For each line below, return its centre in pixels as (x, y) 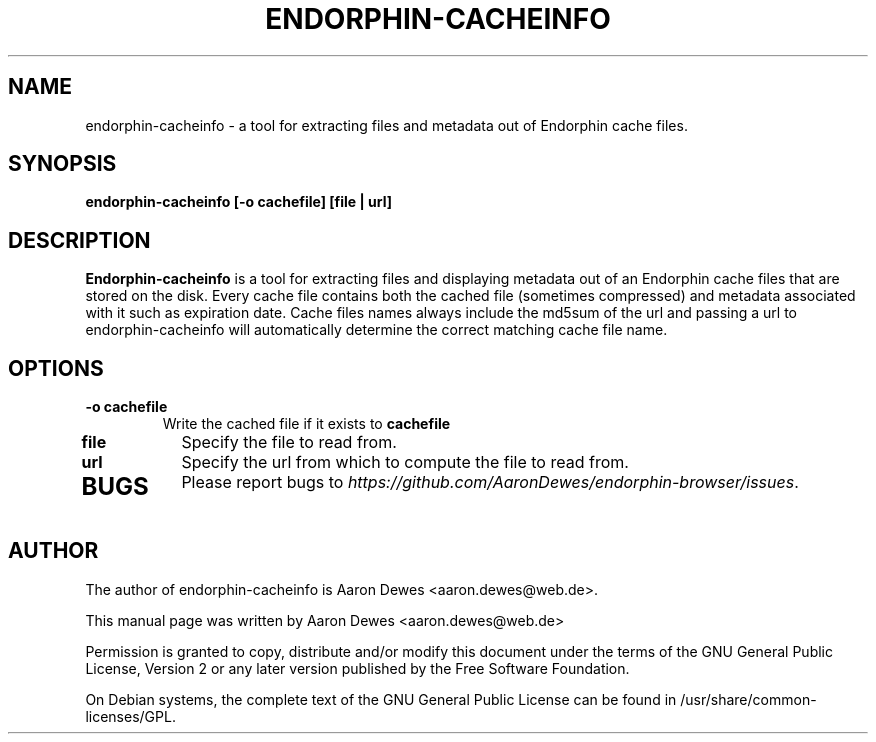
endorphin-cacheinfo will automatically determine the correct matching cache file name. (376, 330)
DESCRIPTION (79, 240)
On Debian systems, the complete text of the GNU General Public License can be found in (381, 699)
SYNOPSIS (62, 164)
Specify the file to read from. (289, 442)
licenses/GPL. (130, 716)
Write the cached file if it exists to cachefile (306, 424)
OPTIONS (56, 368)
